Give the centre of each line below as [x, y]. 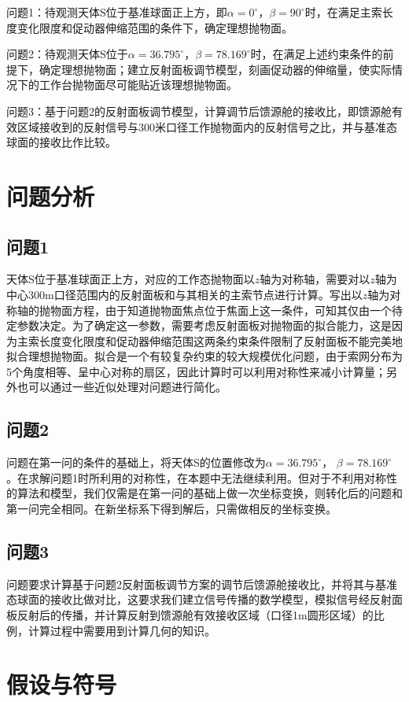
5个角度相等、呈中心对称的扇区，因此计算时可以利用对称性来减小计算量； [196, 371]
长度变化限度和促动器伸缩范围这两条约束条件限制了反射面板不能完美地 [221, 340]
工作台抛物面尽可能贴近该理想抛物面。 [138, 85]
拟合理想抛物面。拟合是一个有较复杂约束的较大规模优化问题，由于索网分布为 [204, 356]
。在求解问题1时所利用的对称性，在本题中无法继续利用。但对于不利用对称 [196, 477]
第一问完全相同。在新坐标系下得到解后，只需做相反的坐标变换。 [171, 509]
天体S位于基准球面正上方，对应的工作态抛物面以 [131, 279]
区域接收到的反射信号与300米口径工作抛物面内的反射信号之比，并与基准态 [207, 126]
